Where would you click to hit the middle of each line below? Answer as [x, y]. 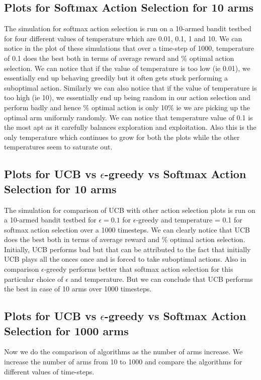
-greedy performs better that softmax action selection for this [139, 269]
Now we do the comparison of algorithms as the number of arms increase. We [123, 352]
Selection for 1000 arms [66, 330]
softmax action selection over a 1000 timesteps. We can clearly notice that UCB [127, 229]
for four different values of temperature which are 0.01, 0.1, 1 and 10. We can [123, 38]
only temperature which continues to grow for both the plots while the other [122, 137]
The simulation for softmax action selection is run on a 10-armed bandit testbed [128, 28]
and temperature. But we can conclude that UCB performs [162, 279]
